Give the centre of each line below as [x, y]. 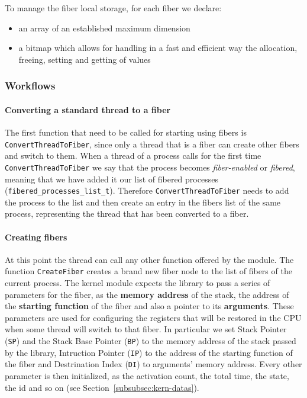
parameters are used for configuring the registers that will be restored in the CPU [153, 317]
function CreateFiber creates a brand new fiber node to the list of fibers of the [148, 271]
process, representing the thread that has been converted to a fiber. [127, 214]
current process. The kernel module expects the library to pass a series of [138, 283]
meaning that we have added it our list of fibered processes [112, 179]
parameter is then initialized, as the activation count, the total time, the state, [147, 375]
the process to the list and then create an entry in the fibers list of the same [143, 202]
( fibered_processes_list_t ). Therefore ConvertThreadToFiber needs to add [147, 190]
